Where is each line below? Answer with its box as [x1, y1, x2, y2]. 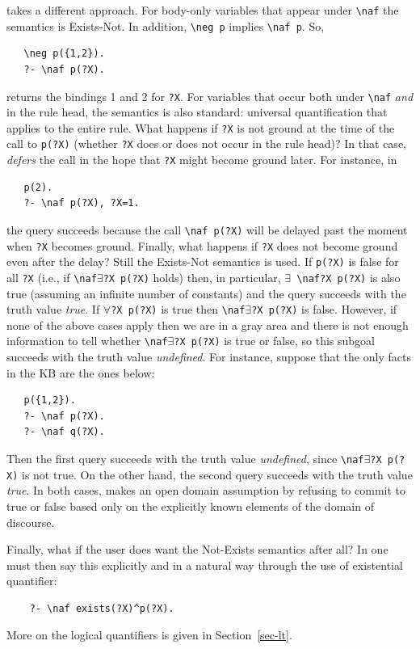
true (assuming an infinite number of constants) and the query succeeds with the [6, 284, 406, 301]
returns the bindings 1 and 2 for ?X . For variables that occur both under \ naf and [6, 87, 414, 104]
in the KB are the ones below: [6, 364, 155, 381]
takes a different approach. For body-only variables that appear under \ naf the [6, 2, 399, 18]
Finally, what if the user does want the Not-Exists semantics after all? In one [6, 541, 388, 558]
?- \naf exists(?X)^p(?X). [29, 602, 174, 614]
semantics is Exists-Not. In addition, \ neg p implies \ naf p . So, [6, 17, 325, 34]
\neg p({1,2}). [23, 48, 105, 60]
